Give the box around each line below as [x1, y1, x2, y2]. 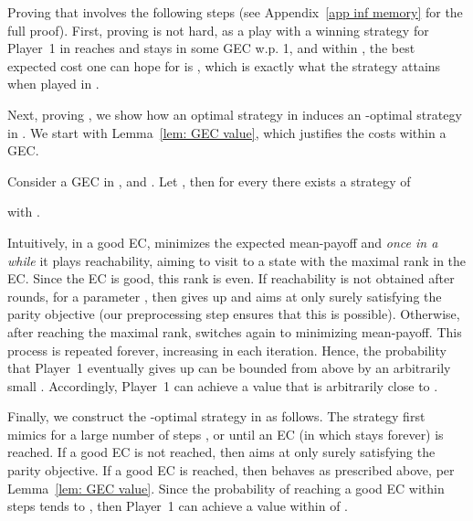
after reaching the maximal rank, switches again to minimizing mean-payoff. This [7, 322, 462, 341]
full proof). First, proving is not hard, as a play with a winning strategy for [7, 20, 429, 39]
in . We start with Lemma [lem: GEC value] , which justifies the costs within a [7, 122, 447, 142]
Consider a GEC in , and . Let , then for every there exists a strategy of [7, 171, 411, 190]
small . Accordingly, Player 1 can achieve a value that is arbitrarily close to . [7, 376, 438, 395]
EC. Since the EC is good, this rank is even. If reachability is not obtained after [7, 269, 455, 288]
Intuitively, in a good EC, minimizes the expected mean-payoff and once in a [7, 232, 438, 251]
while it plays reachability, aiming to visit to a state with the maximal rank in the [7, 250, 467, 270]
